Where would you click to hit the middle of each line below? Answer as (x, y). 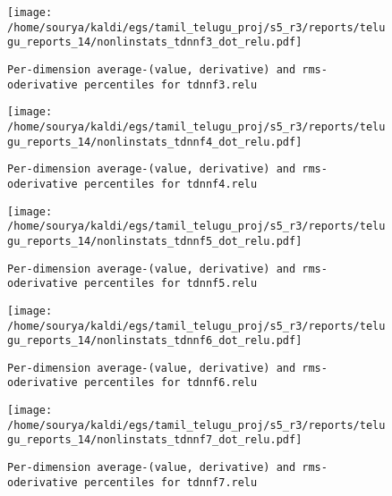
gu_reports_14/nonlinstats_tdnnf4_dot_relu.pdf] (155, 142)
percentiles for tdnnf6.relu (170, 383)
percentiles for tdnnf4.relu (170, 184)
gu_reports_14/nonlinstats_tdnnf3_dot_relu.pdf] (155, 42)
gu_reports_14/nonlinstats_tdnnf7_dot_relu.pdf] (155, 440)
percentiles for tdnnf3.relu (170, 84)
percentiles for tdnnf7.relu (170, 482)
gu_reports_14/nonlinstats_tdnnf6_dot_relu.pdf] (155, 341)
